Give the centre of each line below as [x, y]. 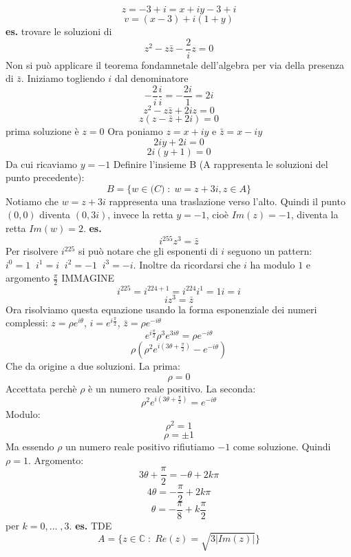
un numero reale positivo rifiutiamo [140, 446]
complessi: [27, 323]
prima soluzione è [42, 130]
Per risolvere [32, 251]
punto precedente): [45, 177]
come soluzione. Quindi [282, 446]
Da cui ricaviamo [42, 164]
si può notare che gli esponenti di [148, 251]
